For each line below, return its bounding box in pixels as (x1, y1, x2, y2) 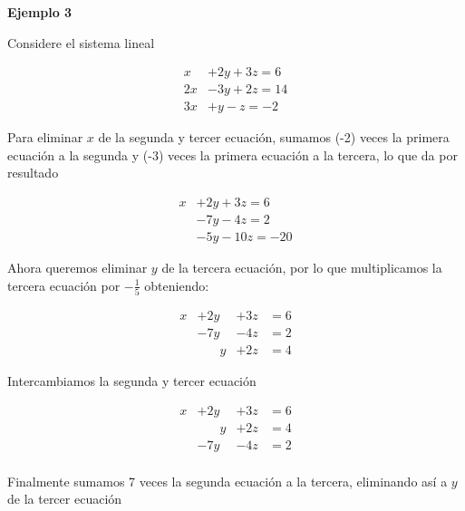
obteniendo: (144, 275, 209, 294)
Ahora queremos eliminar (7, 258, 148, 277)
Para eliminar (7, 128, 83, 147)
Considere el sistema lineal (7, 33, 155, 52)
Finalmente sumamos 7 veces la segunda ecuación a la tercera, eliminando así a (7, 471, 448, 490)
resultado (7, 163, 59, 182)
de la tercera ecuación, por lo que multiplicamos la (161, 258, 442, 277)
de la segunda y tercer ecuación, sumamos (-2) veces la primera (98, 128, 450, 147)
